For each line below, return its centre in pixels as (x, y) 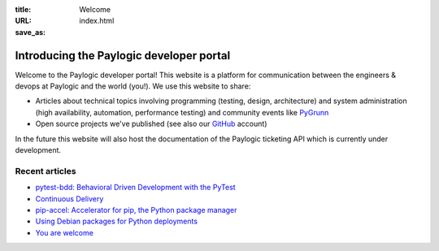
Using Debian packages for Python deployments (117, 221)
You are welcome (64, 232)
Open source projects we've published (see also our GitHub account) (151, 124)
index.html (97, 21)
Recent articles (46, 171)
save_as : (30, 32)
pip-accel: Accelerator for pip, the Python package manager (136, 210)
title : (23, 9)
